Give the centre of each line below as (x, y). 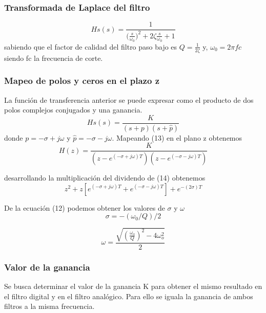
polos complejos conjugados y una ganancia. (73, 110)
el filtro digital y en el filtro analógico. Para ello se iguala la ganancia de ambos (129, 296)
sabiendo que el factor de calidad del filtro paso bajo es (91, 46)
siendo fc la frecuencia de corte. (54, 58)
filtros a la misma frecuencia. (49, 306)
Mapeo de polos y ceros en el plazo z (82, 81)
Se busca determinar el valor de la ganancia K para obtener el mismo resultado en (133, 286)
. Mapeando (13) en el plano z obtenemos (177, 137)
